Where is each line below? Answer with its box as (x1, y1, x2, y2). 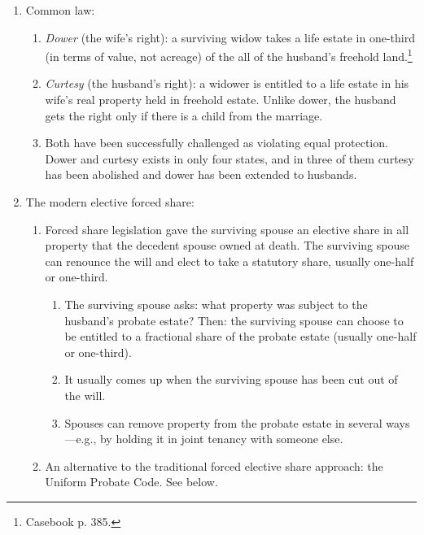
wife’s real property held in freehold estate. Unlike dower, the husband (45, 91, 396, 108)
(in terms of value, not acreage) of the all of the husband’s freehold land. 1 (45, 46, 413, 64)
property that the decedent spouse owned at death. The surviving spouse (45, 237, 409, 254)
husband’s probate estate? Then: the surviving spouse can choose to (64, 311, 404, 328)
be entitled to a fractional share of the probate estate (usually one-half (64, 328, 417, 345)
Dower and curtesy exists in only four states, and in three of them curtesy (45, 150, 414, 167)
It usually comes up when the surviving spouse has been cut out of (64, 371, 398, 388)
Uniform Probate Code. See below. (45, 473, 218, 490)
